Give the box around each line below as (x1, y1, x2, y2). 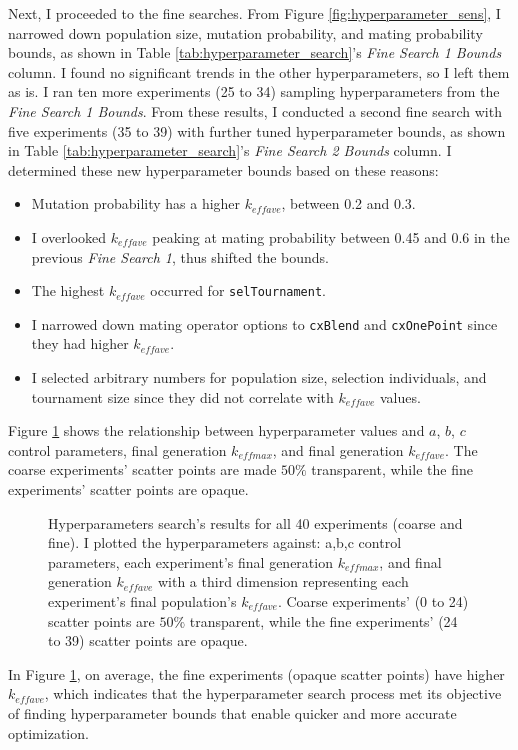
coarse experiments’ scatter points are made (8, 459, 277, 480)
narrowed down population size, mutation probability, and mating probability (8, 22, 483, 43)
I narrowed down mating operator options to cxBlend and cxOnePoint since (31, 313, 498, 334)
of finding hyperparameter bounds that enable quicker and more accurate (8, 702, 457, 723)
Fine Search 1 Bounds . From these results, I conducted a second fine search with (8, 100, 502, 121)
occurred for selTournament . (150, 280, 327, 301)
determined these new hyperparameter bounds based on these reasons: (8, 159, 439, 180)
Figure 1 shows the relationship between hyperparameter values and (8, 420, 425, 441)
